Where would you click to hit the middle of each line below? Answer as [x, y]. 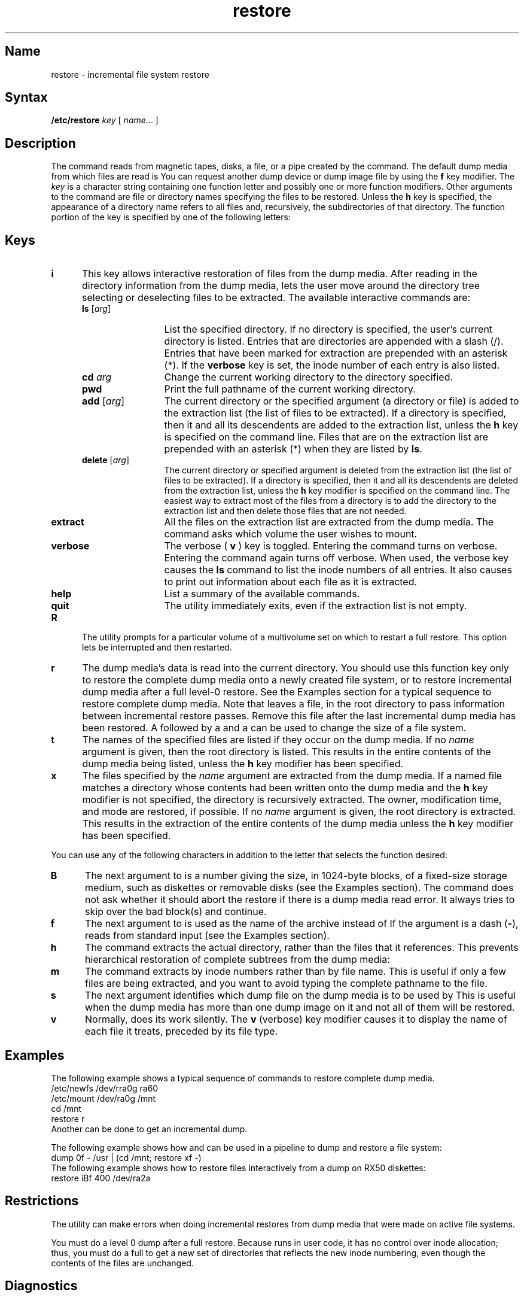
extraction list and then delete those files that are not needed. [285, 511]
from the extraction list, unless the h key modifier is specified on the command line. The [337, 491]
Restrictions [42, 1201]
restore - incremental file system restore [130, 74]
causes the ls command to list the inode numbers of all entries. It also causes [338, 570]
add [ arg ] [103, 401]
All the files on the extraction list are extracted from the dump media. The [329, 522]
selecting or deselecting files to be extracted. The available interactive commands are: [276, 298]
